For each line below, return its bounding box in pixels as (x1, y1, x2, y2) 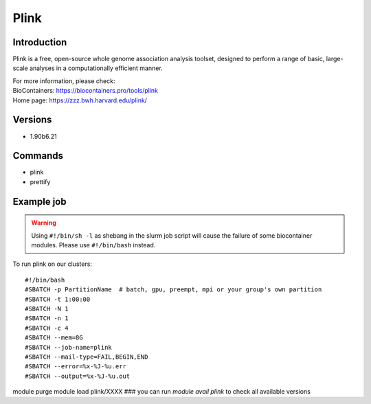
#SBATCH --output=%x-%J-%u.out (25, 372, 131, 380)
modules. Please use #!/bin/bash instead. (31, 241, 156, 249)
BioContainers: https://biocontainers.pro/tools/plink (12, 87, 158, 95)
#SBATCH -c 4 (25, 324, 69, 332)
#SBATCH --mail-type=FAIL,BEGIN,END (25, 352, 148, 361)
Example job (12, 196, 67, 207)
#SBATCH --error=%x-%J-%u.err (25, 363, 127, 370)
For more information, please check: (12, 76, 115, 85)
